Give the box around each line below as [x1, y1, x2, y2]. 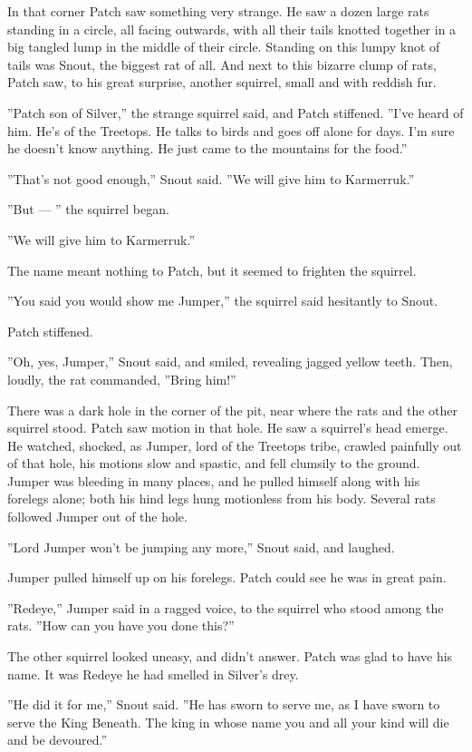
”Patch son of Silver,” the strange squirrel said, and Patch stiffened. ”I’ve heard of [7, 103, 464, 122]
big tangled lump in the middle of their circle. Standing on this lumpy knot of [7, 37, 440, 56]
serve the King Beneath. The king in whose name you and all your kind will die [7, 712, 449, 731]
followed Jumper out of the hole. [7, 507, 188, 526]
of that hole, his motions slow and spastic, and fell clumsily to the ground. [7, 454, 420, 473]
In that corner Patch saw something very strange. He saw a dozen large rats [7, 2, 429, 20]
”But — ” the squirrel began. [7, 200, 169, 219]
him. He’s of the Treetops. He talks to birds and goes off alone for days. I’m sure [7, 121, 455, 140]
